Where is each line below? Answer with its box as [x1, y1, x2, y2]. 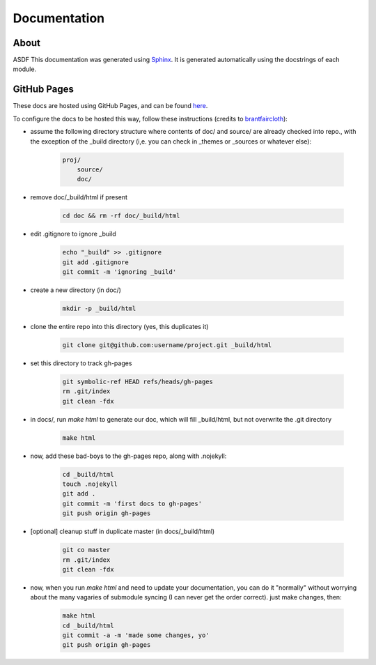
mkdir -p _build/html [62, 304, 136, 312]
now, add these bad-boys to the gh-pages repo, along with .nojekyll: [30, 452, 227, 460]
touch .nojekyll [62, 480, 118, 488]
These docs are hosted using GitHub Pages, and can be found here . [13, 102, 208, 110]
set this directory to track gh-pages [30, 359, 132, 367]
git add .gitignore [62, 258, 129, 266]
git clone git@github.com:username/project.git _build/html [62, 341, 272, 349]
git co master [62, 546, 111, 554]
